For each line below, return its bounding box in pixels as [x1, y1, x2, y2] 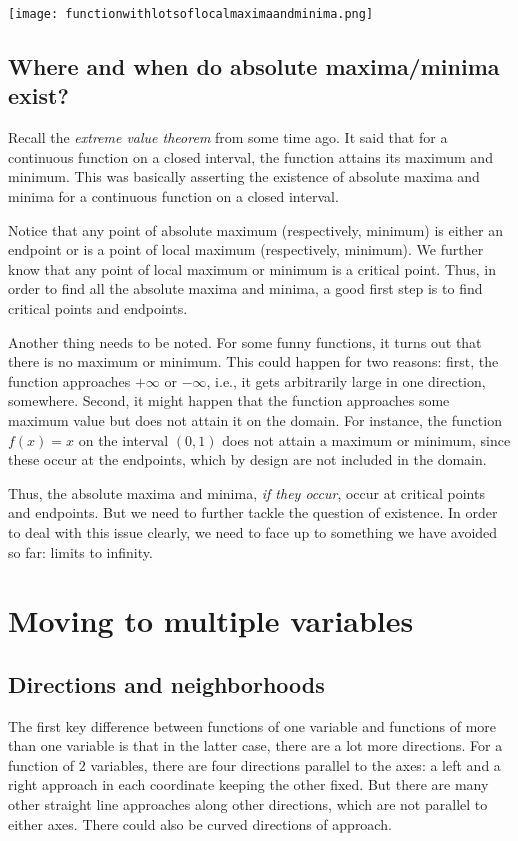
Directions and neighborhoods [8, 668, 325, 699]
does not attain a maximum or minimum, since [222, 429, 511, 450]
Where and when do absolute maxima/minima [8, 51, 500, 82]
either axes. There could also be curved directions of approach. [8, 813, 392, 834]
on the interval [78, 429, 169, 450]
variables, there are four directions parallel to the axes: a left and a [90, 754, 501, 775]
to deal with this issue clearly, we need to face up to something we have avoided [8, 521, 498, 542]
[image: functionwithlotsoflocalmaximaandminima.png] [8, 7, 374, 21]
